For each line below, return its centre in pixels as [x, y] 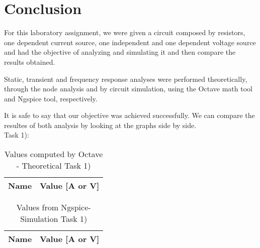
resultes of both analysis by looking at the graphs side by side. [100, 125]
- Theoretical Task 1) [54, 166]
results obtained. [30, 61]
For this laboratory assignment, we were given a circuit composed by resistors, [125, 32]
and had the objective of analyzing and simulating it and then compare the [120, 52]
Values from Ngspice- [54, 207]
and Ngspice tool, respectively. [51, 98]
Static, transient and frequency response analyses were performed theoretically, [126, 79]
